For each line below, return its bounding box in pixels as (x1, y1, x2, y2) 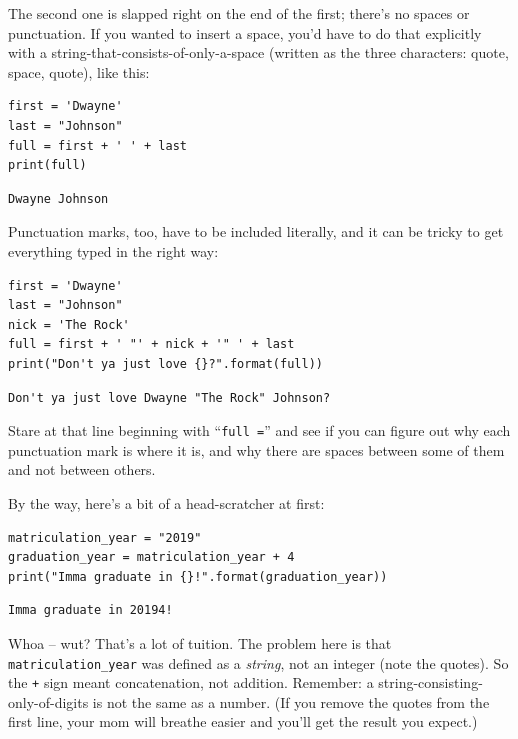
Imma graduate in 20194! (8, 603, 173, 618)
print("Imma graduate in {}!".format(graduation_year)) (8, 569, 388, 584)
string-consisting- (378, 672, 483, 693)
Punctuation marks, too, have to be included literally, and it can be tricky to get (8, 221, 504, 242)
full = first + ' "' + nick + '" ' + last (8, 337, 295, 352)
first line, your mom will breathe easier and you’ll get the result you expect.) (8, 711, 478, 732)
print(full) (8, 158, 87, 173)
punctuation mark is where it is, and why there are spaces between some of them (8, 439, 505, 460)
